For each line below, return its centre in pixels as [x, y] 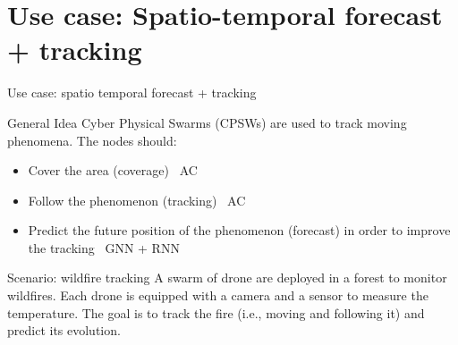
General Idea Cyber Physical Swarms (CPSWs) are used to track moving [207, 122]
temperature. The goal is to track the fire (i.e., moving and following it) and [216, 312]
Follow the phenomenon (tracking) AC [137, 200]
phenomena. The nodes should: [92, 140]
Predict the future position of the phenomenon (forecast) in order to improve [239, 230]
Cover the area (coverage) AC [113, 170]
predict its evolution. [64, 330]
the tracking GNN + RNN [104, 247]
